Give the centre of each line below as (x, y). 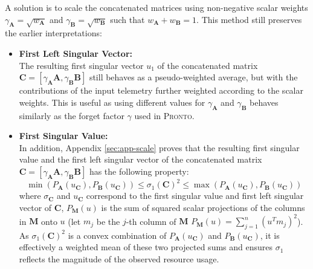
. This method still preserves (249, 19)
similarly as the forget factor (72, 115)
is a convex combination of (117, 235)
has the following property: (139, 171)
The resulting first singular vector (81, 65)
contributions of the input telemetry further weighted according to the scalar (161, 90)
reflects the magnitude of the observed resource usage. (119, 259)
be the (108, 221)
